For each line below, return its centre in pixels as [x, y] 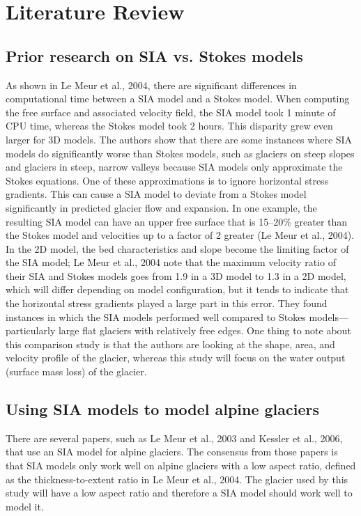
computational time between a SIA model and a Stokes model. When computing [178, 99]
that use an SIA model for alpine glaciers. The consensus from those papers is [172, 452]
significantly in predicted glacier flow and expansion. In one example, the [161, 207]
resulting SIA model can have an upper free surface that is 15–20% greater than [177, 221]
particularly [31, 330]
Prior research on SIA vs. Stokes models [154, 55]
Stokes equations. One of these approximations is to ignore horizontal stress [167, 180]
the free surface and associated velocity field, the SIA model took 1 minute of [171, 112]
